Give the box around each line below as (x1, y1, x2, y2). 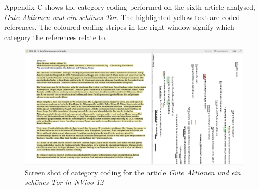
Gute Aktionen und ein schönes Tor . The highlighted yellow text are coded (4, 11, 240, 22)
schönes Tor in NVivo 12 (25, 177, 104, 187)
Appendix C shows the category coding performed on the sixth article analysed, (4, 2, 255, 12)
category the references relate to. (4, 31, 107, 42)
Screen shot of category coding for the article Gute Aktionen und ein (25, 166, 241, 177)
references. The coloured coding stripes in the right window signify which (4, 22, 234, 32)
